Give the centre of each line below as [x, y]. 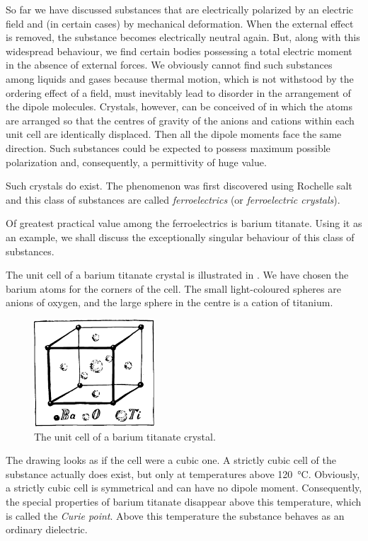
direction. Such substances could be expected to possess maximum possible [168, 147]
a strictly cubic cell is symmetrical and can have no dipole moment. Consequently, [184, 488]
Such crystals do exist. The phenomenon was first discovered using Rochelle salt [179, 186]
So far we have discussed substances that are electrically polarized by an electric [179, 9]
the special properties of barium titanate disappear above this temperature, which [184, 502]
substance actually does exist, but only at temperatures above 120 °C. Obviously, [183, 473]
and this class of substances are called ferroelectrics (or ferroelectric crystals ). [173, 199]
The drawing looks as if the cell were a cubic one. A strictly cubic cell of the [171, 460]
